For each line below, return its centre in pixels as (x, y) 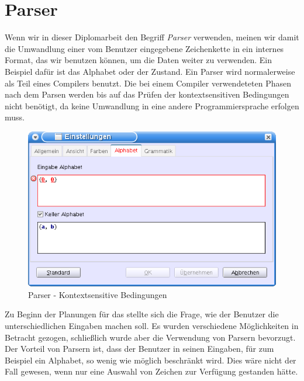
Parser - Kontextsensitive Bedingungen (98, 294)
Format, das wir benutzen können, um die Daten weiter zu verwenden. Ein (138, 60)
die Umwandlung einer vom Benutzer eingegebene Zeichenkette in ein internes (144, 48)
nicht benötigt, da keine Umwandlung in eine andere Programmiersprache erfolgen (152, 105)
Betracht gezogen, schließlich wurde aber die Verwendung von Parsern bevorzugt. (150, 337)
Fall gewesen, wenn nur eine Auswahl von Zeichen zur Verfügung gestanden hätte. (151, 371)
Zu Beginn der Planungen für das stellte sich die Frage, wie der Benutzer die (142, 314)
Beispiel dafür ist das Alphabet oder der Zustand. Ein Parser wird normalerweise (150, 71)
